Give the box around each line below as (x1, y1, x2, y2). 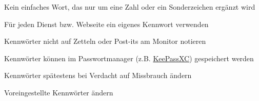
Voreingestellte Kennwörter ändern (4, 87, 113, 97)
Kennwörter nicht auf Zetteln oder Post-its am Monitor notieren (4, 36, 206, 46)
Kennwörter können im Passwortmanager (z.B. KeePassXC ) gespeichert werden (4, 53, 254, 63)
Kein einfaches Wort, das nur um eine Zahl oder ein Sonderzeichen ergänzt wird (4, 2, 255, 12)
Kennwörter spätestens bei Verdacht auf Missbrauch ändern (4, 70, 192, 81)
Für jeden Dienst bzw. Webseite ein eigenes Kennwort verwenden (4, 18, 209, 29)
